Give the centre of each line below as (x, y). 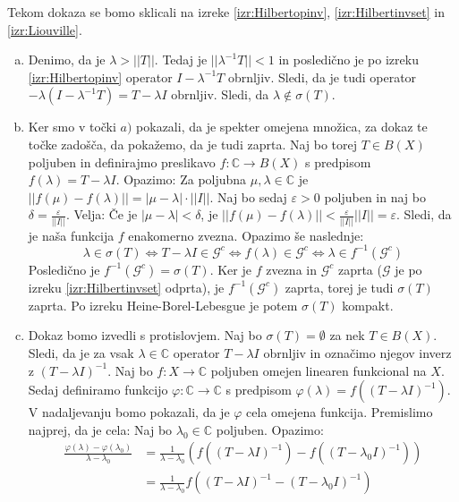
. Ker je (230, 269)
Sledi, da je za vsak (81, 352)
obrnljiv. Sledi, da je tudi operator (322, 77)
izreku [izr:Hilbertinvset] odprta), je (126, 287)
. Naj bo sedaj (248, 196)
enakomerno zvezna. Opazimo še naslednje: (246, 235)
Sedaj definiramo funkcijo (98, 390)
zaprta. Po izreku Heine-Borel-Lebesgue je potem (163, 305)
